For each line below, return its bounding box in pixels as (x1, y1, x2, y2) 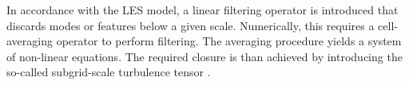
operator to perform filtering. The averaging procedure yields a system (56, 33, 402, 49)
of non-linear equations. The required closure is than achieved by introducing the (6, 48, 403, 64)
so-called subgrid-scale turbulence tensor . (6, 64, 211, 80)
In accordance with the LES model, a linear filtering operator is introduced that (6, 2, 399, 17)
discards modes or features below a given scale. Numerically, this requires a (6, 17, 375, 33)
